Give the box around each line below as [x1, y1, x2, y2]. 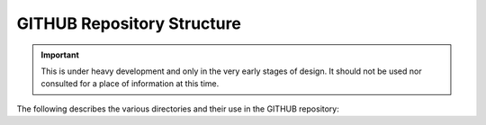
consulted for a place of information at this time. [40, 78, 220, 89]
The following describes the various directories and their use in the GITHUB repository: [16, 103, 339, 114]
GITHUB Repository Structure [16, 13, 242, 33]
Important [40, 49, 80, 60]
